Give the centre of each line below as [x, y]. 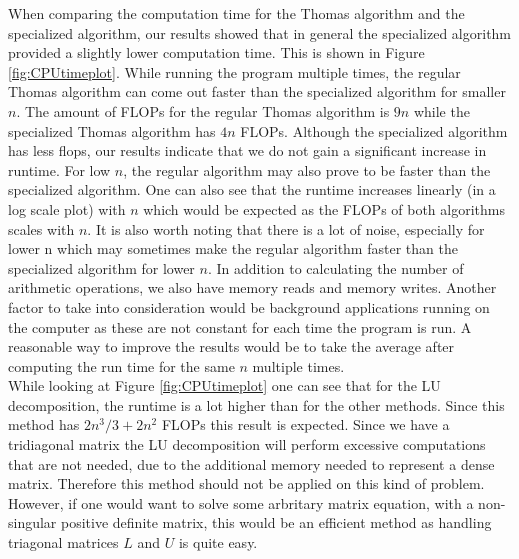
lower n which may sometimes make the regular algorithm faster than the [233, 248]
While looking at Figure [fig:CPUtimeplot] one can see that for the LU [224, 385]
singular [32, 522]
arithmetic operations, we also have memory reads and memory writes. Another [252, 287]
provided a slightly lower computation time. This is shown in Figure [216, 52]
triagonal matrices [63, 542]
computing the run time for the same [121, 365]
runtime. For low [59, 169]
